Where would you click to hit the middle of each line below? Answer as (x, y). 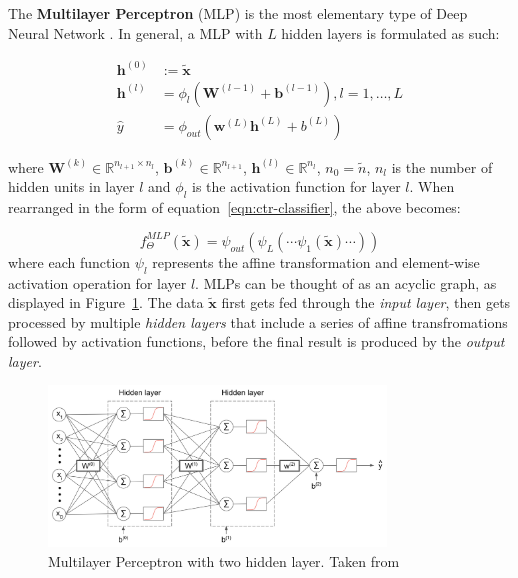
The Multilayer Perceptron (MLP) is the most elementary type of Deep (238, 13)
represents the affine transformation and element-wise (316, 261)
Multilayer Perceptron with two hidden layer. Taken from (224, 561)
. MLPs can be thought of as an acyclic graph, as (346, 282)
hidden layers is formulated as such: (390, 32)
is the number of (442, 166)
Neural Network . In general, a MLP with (135, 32)
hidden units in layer (71, 186)
